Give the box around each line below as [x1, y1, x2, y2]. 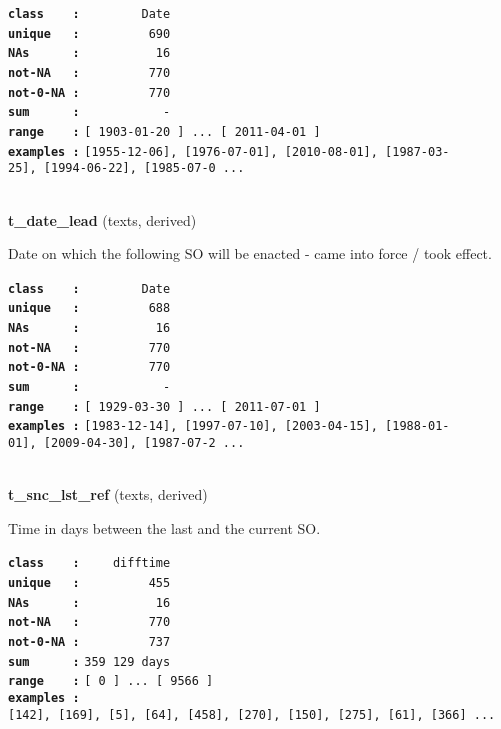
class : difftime [8, 556, 171, 571]
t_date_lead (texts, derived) [8, 209, 197, 230]
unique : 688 [8, 301, 171, 316]
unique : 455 [8, 576, 171, 591]
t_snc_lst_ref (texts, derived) [8, 484, 208, 505]
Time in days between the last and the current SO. [8, 517, 321, 538]
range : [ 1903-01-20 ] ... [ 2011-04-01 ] [8, 124, 321, 139]
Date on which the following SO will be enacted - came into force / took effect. [8, 243, 492, 264]
